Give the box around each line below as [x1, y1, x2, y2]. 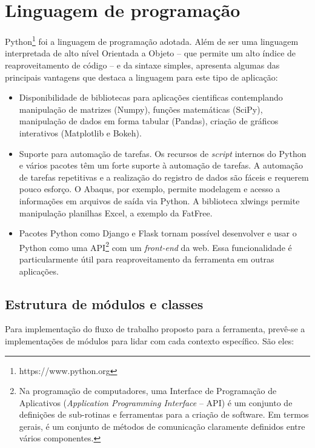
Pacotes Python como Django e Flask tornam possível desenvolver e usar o [19, 227, 297, 239]
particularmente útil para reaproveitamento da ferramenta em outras [19, 252, 274, 265]
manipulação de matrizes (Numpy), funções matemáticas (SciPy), [19, 102, 263, 115]
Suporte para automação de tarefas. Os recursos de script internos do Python [19, 147, 307, 159]
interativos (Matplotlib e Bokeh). [19, 126, 142, 139]
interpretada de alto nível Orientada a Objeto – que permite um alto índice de [5, 47, 296, 59]
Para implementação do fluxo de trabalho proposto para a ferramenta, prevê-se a [5, 323, 305, 335]
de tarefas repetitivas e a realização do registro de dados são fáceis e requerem [19, 170, 309, 183]
